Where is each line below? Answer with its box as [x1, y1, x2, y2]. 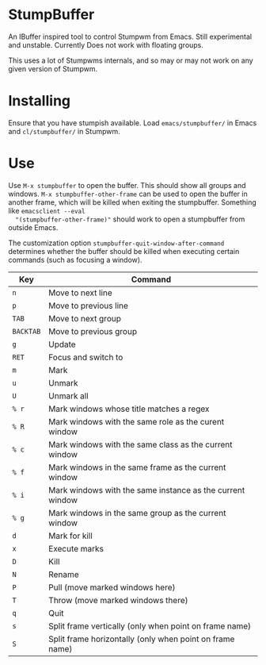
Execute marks [48, 543, 104, 554]
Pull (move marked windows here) [48, 582, 176, 593]
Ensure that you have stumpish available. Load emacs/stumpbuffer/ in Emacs [8, 117, 257, 128]
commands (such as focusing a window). [8, 255, 142, 264]
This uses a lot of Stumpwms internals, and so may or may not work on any [8, 56, 253, 65]
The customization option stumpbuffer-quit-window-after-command [8, 238, 225, 248]
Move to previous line [48, 300, 129, 311]
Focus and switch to [48, 352, 123, 363]
